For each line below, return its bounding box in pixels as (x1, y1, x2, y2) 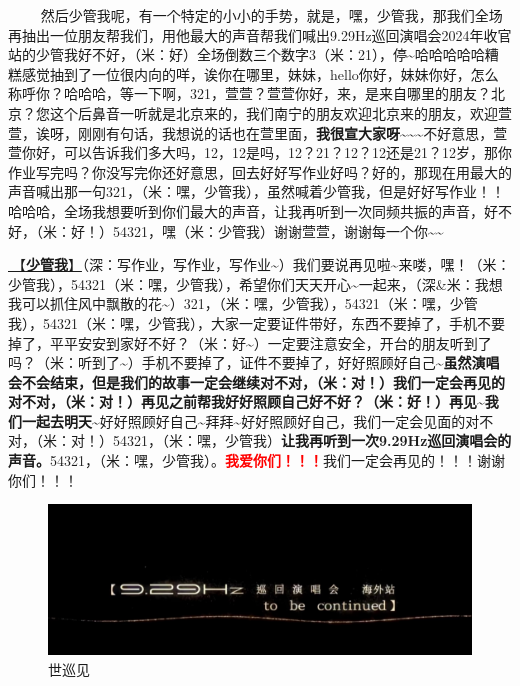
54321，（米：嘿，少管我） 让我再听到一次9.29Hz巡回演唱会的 (112, 430, 512, 451)
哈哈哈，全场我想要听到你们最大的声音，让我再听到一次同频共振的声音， (8, 200, 484, 221)
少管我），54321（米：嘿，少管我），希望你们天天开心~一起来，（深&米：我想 (8, 273, 503, 294)
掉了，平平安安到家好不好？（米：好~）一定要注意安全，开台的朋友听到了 (8, 332, 492, 353)
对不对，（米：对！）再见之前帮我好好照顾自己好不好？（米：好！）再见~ (8, 391, 485, 412)
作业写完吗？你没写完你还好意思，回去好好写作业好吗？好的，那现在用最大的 (8, 161, 512, 182)
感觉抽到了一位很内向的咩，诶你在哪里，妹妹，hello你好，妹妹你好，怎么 (21, 63, 499, 84)
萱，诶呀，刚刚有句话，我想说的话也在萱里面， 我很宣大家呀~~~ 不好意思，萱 (8, 122, 508, 143)
